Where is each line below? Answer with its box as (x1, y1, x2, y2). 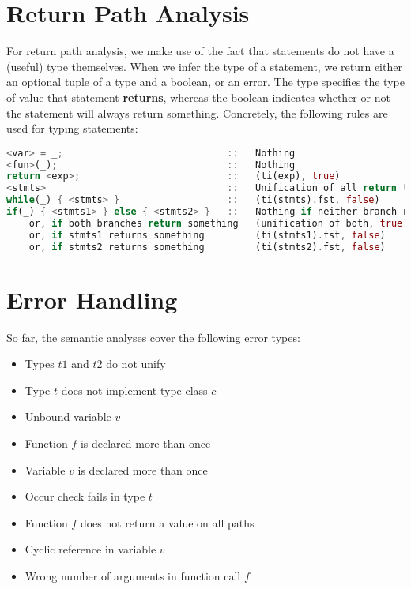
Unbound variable (25, 408, 111, 425)
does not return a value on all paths (80, 514, 255, 531)
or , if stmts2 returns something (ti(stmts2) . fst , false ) (28, 241, 386, 253)
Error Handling (6, 283, 178, 315)
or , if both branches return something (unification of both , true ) (28, 217, 409, 229)
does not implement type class (61, 381, 208, 398)
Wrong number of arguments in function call (25, 568, 241, 584)
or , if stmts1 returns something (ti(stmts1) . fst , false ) (28, 229, 386, 241)
